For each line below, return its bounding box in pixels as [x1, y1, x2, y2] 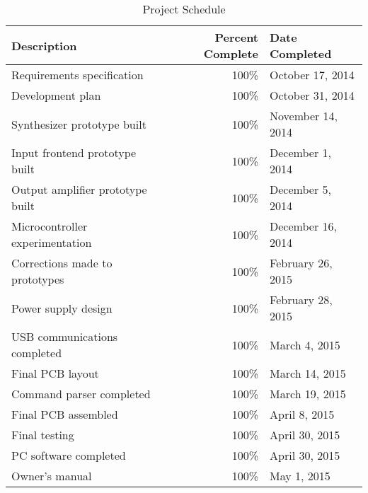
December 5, [270, 181, 331, 197]
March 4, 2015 [270, 336, 340, 353]
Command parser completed [11, 385, 151, 402]
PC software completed [11, 447, 126, 463]
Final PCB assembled [11, 406, 118, 422]
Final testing [11, 427, 74, 443]
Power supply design [11, 299, 113, 316]
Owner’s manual [11, 468, 92, 484]
